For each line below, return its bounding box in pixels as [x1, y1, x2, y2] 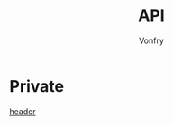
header [9, 105, 36, 117]
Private [9, 76, 65, 96]
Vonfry [138, 35, 165, 46]
